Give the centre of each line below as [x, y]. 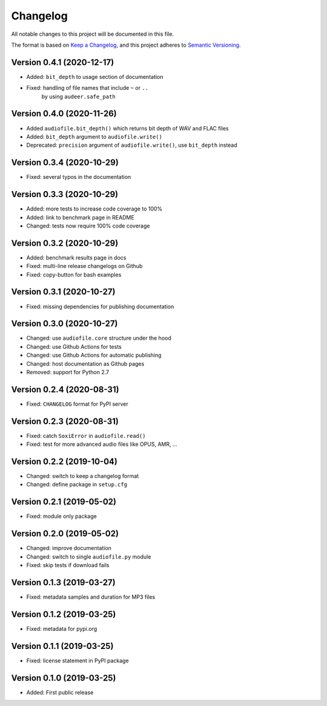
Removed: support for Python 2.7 [68, 372]
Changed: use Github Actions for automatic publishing [94, 355]
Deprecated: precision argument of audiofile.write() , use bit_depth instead [132, 145]
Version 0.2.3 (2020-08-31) [65, 421]
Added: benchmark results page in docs [76, 257]
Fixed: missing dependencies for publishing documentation [100, 306]
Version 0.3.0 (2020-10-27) [64, 324]
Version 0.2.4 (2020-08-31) [65, 389]
